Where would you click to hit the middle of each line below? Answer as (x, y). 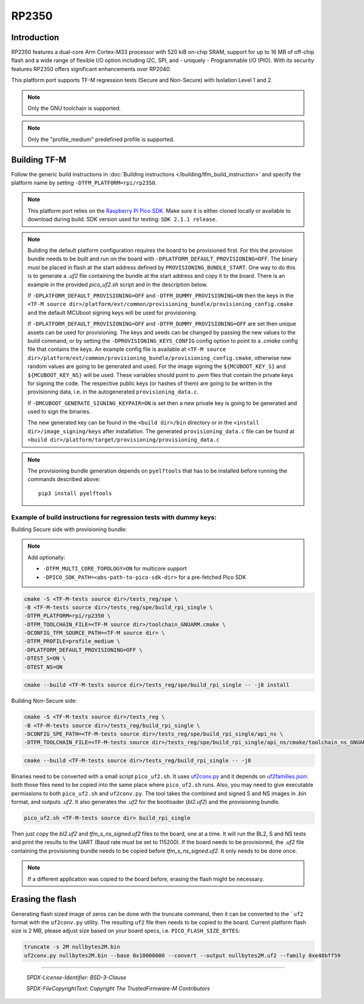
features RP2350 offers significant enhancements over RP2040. (91, 69)
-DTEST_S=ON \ (45, 659)
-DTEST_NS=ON (43, 667)
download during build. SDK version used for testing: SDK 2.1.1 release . (123, 220)
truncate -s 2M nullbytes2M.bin (72, 947)
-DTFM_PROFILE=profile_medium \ (72, 641)
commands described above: (64, 479)
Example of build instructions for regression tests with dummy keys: (114, 517)
